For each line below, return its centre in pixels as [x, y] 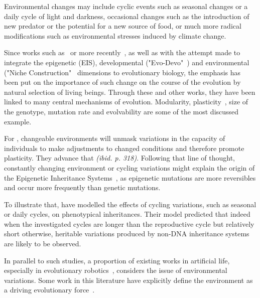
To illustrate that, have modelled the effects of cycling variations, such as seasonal [130, 204]
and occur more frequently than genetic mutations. [82, 187]
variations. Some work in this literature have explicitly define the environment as [128, 280]
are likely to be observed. [43, 244]
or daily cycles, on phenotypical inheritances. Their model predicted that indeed [127, 214]
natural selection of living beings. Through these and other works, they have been [130, 92]
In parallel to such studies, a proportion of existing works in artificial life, [117, 260]
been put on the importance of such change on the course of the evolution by [122, 82]
